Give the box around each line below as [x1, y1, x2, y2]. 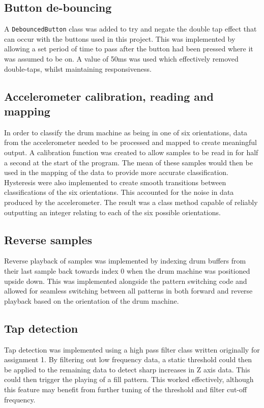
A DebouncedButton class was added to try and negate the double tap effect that [4, 23, 257, 34]
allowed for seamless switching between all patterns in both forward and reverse [4, 285, 253, 296]
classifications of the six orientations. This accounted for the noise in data [4, 187, 234, 197]
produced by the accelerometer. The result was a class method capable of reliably [4, 196, 258, 207]
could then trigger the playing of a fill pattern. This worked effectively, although [4, 374, 254, 385]
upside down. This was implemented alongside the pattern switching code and [4, 275, 247, 286]
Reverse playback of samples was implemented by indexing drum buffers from [4, 255, 246, 266]
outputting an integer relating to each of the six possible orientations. [4, 207, 221, 217]
